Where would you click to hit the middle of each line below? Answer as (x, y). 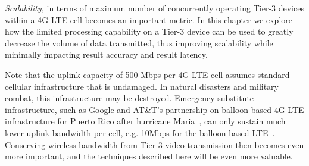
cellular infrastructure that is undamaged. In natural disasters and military (142, 86)
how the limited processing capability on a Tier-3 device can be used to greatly (149, 31)
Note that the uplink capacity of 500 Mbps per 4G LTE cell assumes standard (147, 74)
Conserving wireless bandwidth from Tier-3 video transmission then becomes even (154, 144)
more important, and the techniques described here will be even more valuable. (149, 156)
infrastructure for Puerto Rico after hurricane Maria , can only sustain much (145, 121)
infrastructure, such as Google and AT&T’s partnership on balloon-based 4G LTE (154, 109)
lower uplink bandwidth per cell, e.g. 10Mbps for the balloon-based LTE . (140, 132)
